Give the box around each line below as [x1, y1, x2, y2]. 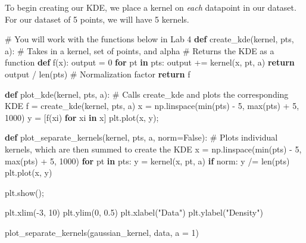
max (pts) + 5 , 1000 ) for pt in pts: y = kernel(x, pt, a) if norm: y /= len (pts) [5, 154, 290, 167]
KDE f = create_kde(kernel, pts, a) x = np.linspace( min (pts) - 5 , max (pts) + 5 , [5, 99, 299, 112]
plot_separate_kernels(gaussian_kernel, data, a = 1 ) [5, 226, 199, 238]
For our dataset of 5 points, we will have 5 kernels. [5, 13, 189, 25]
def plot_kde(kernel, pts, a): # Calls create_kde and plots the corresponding [5, 88, 289, 100]
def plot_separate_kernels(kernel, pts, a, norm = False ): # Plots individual [5, 131, 278, 144]
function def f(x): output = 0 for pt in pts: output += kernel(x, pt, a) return [5, 56, 295, 68]
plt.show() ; [5, 186, 44, 198]
